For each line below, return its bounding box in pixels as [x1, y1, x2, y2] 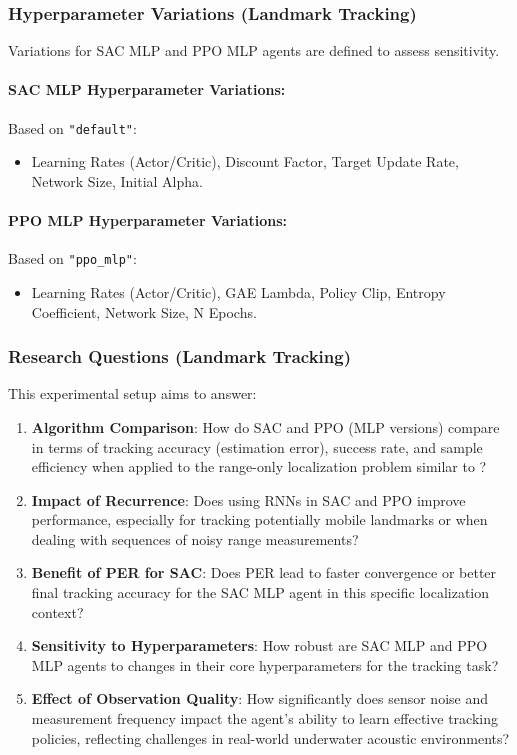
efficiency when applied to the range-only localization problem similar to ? [31, 456, 487, 477]
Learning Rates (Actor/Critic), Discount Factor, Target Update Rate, [31, 151, 459, 172]
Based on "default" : [8, 117, 137, 138]
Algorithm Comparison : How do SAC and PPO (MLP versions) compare [31, 416, 500, 437]
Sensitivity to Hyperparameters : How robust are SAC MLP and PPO [31, 635, 488, 656]
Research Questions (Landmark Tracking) [8, 344, 351, 369]
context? [31, 601, 84, 622]
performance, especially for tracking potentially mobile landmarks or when [31, 509, 488, 530]
